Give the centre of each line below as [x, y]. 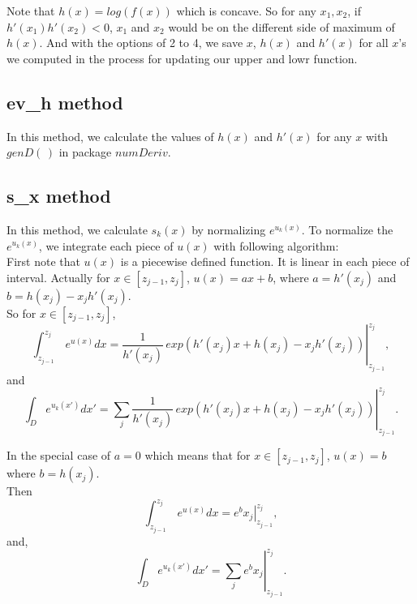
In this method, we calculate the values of [110, 136]
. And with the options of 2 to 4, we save [141, 43]
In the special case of [59, 455]
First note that [43, 261]
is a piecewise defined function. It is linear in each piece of [265, 261]
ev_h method [65, 102]
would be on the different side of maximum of [282, 26]
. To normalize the [347, 229]
